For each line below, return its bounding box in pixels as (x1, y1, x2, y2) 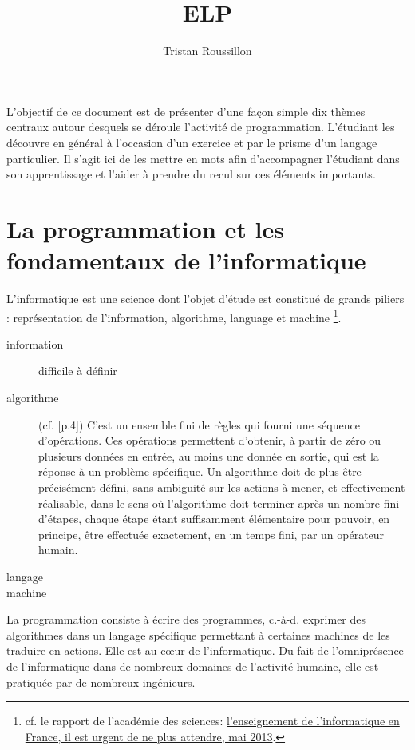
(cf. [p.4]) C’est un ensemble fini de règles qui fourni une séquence (38, 416, 360, 433)
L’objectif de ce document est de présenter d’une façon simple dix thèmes (6, 102, 366, 119)
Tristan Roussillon (163, 42, 252, 59)
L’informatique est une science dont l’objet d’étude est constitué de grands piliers (6, 290, 405, 306)
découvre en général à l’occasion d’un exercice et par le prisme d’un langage (6, 134, 377, 150)
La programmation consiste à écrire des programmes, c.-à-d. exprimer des (6, 611, 366, 628)
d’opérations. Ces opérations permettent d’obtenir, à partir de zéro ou (38, 432, 381, 449)
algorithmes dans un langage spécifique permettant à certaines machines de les (6, 626, 390, 643)
